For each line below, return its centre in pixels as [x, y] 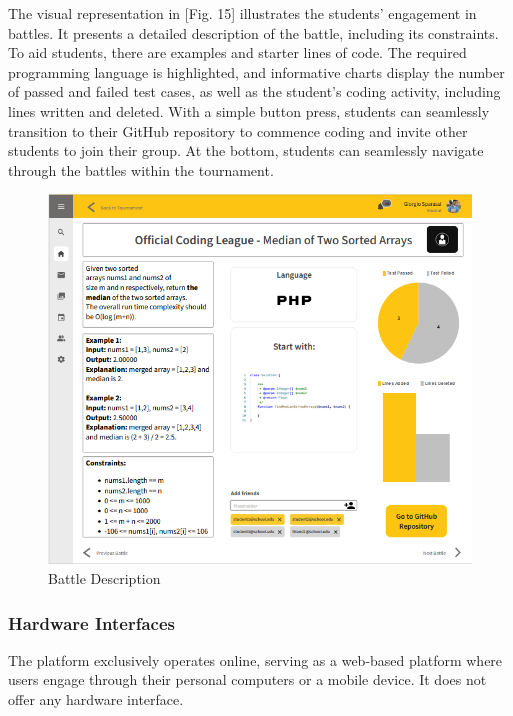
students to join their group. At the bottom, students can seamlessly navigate [246, 150]
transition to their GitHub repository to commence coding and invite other [238, 130]
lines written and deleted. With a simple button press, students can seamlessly [249, 110]
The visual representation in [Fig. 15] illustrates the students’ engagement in [242, 13]
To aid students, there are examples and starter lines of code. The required [237, 52]
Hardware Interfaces [91, 622]
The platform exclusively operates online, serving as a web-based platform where [255, 659]
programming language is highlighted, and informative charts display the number [256, 71]
